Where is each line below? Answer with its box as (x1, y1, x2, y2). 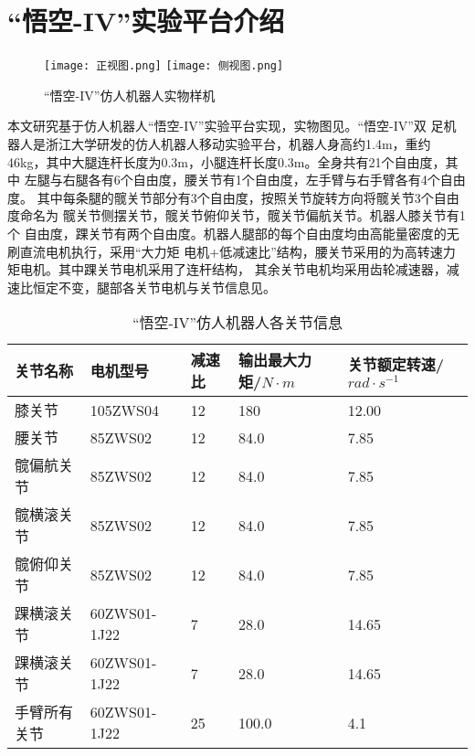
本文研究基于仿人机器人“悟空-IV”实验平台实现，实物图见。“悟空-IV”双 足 (7, 116, 444, 135)
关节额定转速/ (347, 354, 444, 376)
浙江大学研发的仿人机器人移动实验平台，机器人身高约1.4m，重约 (45, 133, 431, 153)
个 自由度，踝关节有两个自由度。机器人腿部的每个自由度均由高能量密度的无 (7, 223, 459, 242)
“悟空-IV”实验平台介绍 (7, 2, 285, 39)
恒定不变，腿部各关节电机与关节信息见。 (32, 277, 276, 296)
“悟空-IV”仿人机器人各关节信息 (132, 312, 343, 334)
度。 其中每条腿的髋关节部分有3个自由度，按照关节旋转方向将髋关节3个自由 (7, 187, 459, 207)
